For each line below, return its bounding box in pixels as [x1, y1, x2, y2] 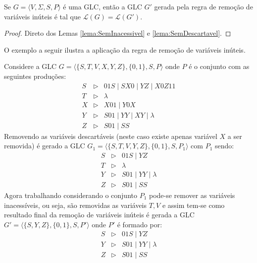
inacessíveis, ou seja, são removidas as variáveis [4, 199, 147, 210]
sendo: [214, 140, 234, 151]
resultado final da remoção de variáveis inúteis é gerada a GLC [4, 209, 195, 220]
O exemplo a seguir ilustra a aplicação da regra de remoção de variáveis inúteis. [4, 44, 246, 55]
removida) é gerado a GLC [4, 140, 85, 151]
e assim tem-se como [162, 199, 225, 210]
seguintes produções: [4, 70, 66, 81]
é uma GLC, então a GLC [63, 1, 142, 11]
